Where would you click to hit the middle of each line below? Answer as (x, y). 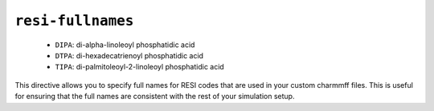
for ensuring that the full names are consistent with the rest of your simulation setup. (155, 97)
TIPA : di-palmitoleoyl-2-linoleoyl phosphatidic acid (139, 67)
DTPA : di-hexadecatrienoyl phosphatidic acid (129, 55)
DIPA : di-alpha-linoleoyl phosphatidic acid (125, 45)
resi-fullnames (74, 21)
